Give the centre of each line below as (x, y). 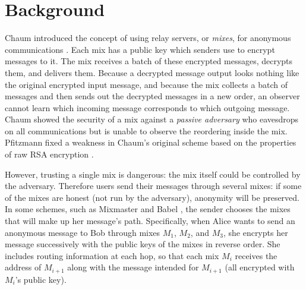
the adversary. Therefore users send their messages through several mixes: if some (153, 186)
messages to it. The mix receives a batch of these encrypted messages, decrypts (149, 61)
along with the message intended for (133, 267)
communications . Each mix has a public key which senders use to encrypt (140, 49)
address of (23, 267)
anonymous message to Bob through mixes (83, 232)
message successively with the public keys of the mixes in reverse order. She (143, 244)
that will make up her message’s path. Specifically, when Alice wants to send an (150, 221)
